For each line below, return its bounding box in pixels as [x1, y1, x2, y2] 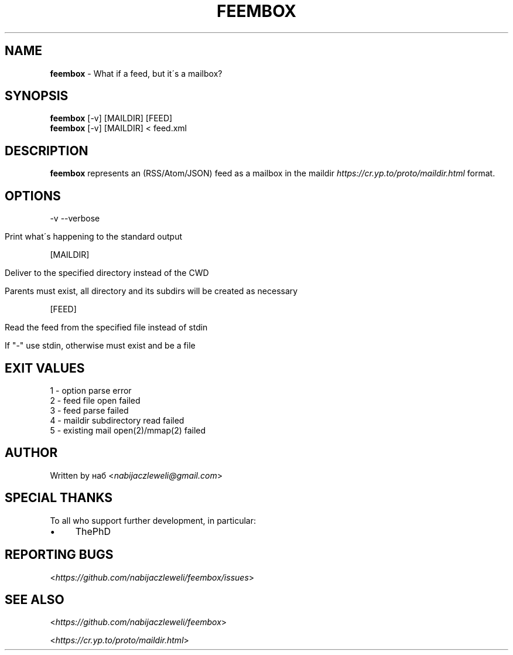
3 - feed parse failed [50, 405, 129, 415]
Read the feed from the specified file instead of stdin [5, 322, 208, 333]
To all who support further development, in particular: [50, 515, 256, 526]
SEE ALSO [5, 592, 64, 607]
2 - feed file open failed [50, 395, 141, 405]
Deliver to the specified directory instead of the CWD [5, 268, 209, 278]
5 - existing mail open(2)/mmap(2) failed [50, 425, 206, 435]
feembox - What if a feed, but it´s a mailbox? [50, 68, 223, 79]
